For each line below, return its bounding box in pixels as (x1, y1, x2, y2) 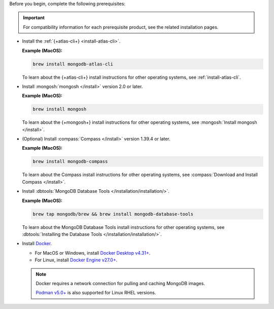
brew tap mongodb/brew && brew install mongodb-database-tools (32, 211, 194, 217)
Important (23, 15, 45, 21)
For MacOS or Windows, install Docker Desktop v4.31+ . (35, 250, 151, 256)
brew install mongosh (32, 107, 87, 112)
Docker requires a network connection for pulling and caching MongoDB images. (36, 280, 205, 286)
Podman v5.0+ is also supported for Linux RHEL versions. (36, 290, 156, 296)
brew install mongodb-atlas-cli (32, 61, 114, 67)
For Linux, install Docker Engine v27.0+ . (35, 257, 118, 263)
